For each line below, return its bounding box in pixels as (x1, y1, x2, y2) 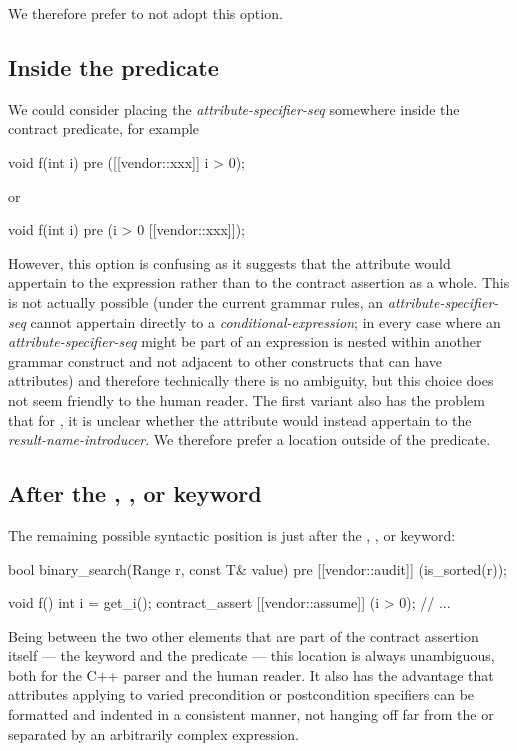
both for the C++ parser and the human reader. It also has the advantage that (8, 664, 494, 685)
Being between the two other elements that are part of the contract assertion (8, 625, 479, 646)
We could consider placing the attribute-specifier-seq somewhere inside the (8, 98, 460, 119)
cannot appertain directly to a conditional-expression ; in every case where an (30, 311, 501, 332)
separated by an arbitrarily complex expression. (8, 723, 299, 744)
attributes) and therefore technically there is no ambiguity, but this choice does (8, 370, 494, 391)
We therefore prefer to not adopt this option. (8, 3, 283, 23)
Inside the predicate (8, 51, 219, 82)
